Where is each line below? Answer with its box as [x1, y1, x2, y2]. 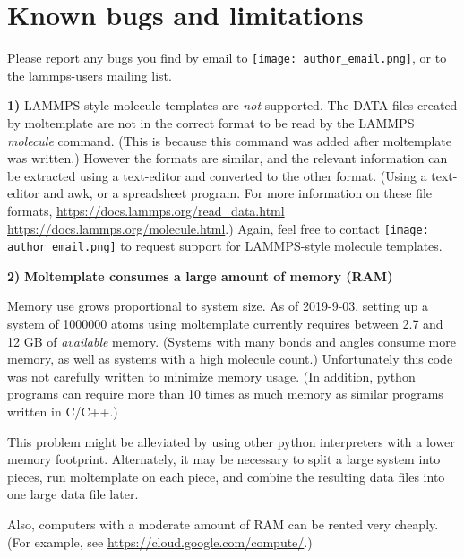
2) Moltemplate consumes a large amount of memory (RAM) [7, 266, 393, 285]
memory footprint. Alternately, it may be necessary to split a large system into [7, 450, 441, 468]
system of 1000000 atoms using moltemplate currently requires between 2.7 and [7, 314, 443, 333]
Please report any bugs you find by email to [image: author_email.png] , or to [7, 48, 447, 67]
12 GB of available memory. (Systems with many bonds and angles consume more [7, 331, 456, 350]
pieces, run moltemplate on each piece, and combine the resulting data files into [7, 467, 445, 485]
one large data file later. [7, 485, 139, 503]
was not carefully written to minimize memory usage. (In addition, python [7, 366, 416, 385]
